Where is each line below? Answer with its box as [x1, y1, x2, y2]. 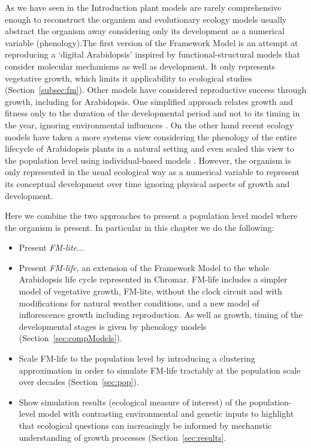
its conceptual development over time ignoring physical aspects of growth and [5, 177, 290, 190]
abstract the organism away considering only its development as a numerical [5, 25, 285, 37]
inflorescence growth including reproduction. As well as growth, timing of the [19, 308, 303, 321]
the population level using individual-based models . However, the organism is [5, 154, 291, 166]
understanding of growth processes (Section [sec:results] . [19, 431, 227, 443]
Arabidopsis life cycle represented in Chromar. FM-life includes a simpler [19, 273, 288, 285]
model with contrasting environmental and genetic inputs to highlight [38, 407, 294, 420]
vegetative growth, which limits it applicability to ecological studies [5, 71, 252, 84]
